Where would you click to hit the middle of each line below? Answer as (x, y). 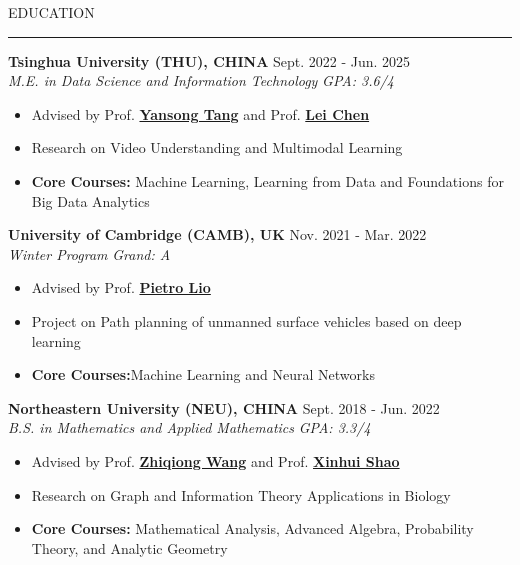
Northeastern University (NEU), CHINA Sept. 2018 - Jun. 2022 (224, 407)
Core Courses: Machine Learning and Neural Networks (203, 374)
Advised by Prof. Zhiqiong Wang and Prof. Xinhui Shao (215, 460)
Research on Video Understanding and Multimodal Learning (217, 147)
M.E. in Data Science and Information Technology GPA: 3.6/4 (201, 80)
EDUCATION (51, 12)
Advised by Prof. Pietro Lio (121, 287)
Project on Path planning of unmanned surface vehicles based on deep (246, 320)
